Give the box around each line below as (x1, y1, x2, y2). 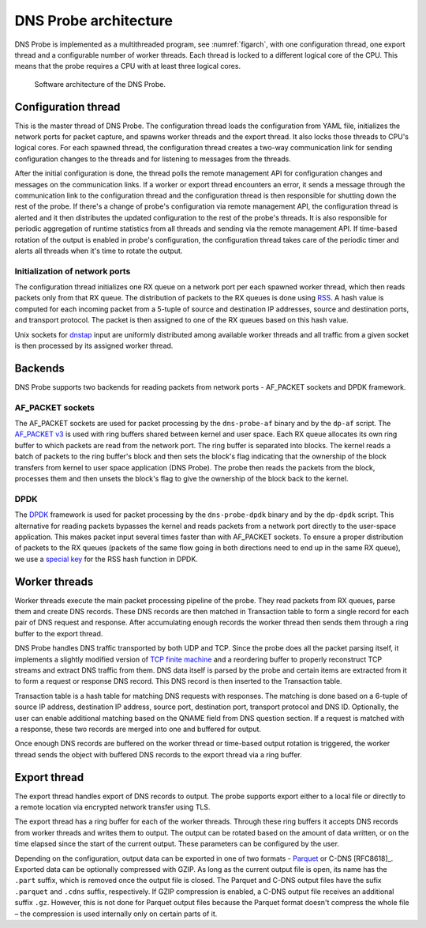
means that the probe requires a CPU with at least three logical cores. (14, 62, 241, 71)
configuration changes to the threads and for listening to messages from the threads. (14, 154, 291, 164)
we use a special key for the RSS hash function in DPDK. (14, 554, 199, 564)
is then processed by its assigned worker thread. (14, 341, 174, 351)
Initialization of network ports (14, 266, 131, 277)
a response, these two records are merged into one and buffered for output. (14, 724, 262, 734)
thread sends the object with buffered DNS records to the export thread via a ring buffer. (14, 749, 303, 759)
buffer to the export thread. (14, 628, 103, 638)
